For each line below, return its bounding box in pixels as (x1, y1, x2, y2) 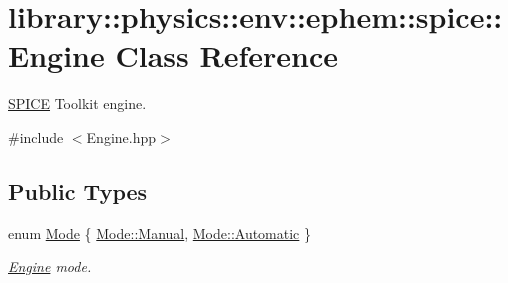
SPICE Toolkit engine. (8, 93, 147, 114)
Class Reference (115, 35, 338, 76)
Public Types (8, 175, 148, 206)
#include (8, 126, 64, 147)
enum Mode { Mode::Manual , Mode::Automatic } (8, 222, 312, 243)
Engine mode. (8, 256, 92, 277)
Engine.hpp (86, 126, 157, 147)
